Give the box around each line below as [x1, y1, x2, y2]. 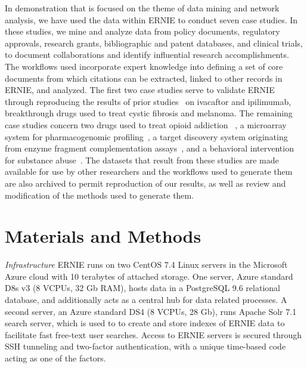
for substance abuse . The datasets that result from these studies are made [5, 153, 279, 166]
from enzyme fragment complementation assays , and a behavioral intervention [5, 142, 294, 154]
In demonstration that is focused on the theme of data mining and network [5, 2, 280, 14]
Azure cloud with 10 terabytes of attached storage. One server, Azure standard [5, 270, 293, 282]
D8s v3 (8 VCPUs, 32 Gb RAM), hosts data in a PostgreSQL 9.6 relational [5, 282, 280, 294]
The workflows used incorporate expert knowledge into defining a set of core [5, 60, 283, 72]
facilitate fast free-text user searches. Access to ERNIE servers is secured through [5, 328, 302, 341]
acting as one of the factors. [5, 351, 106, 364]
